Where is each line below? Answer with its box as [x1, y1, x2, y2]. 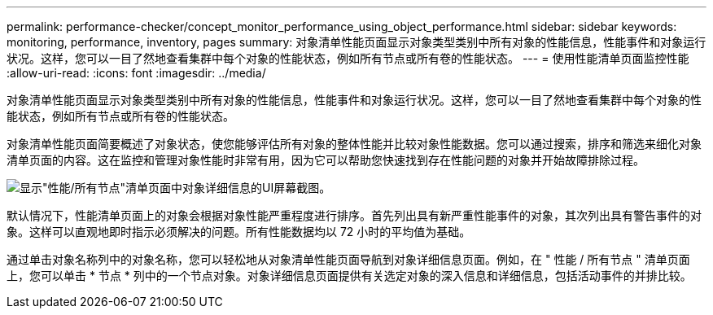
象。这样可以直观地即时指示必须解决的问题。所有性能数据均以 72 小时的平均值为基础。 [7, 225, 471, 238]
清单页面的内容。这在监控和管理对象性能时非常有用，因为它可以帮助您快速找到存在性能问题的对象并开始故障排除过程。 [7, 153, 645, 167]
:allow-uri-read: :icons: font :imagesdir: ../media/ [7, 66, 266, 80]
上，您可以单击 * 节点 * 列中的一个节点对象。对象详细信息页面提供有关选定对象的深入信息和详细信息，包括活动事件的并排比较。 [7, 269, 692, 282]
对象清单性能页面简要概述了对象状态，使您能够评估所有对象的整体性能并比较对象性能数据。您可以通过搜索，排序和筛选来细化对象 [7, 137, 702, 151]
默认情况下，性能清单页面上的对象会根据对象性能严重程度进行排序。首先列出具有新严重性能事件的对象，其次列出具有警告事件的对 [7, 208, 702, 222]
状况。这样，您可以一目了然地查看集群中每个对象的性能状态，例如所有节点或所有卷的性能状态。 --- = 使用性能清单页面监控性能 [7, 51, 689, 65]
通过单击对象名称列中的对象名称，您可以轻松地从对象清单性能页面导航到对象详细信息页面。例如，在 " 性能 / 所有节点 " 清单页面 [7, 252, 690, 266]
